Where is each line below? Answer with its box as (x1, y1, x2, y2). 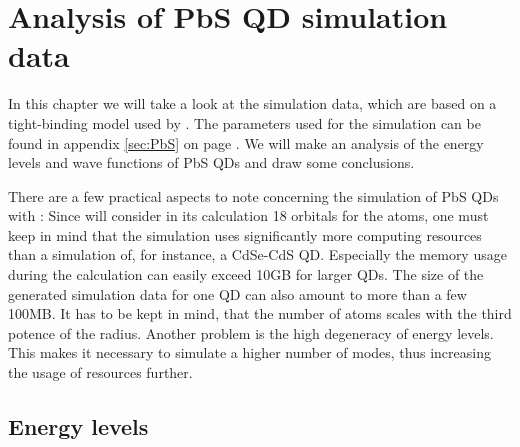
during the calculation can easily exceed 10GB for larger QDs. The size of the (8, 264, 484, 285)
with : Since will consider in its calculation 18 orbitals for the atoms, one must (8, 205, 489, 226)
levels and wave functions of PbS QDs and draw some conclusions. (8, 152, 415, 173)
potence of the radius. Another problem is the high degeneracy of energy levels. (8, 322, 494, 343)
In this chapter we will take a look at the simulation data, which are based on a (8, 93, 497, 114)
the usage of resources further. (8, 362, 193, 383)
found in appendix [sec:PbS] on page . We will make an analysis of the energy (8, 132, 484, 153)
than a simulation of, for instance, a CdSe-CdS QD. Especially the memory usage (8, 244, 507, 265)
